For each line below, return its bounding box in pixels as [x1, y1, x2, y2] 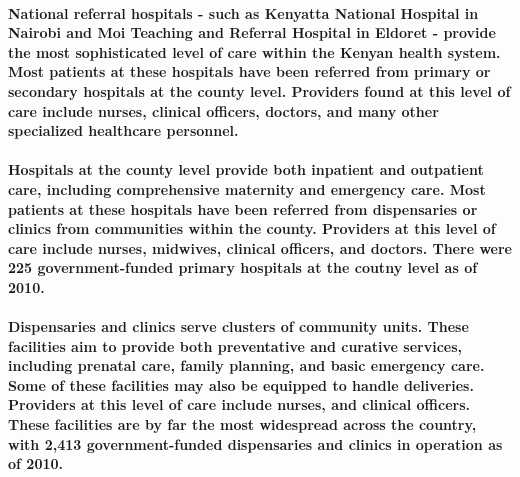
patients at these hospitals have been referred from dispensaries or [8, 198, 478, 219]
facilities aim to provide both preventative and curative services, [8, 335, 463, 356]
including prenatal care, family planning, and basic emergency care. [8, 355, 485, 376]
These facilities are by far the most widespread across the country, [8, 414, 477, 435]
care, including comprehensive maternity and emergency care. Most [8, 178, 486, 199]
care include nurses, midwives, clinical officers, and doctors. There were [8, 237, 512, 258]
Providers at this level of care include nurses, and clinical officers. [8, 394, 470, 415]
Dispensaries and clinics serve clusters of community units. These [8, 316, 469, 337]
